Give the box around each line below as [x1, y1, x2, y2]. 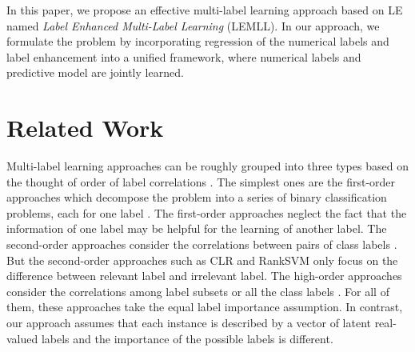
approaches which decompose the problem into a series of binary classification [6, 189, 387, 206]
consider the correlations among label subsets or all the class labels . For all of [6, 282, 389, 299]
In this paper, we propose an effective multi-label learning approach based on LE [6, 2, 403, 18]
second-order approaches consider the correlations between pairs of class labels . [6, 236, 397, 253]
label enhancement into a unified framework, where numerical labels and [6, 48, 361, 65]
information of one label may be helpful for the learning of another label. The [6, 220, 387, 237]
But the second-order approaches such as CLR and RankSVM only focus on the [6, 251, 398, 268]
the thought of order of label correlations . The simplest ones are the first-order [6, 173, 396, 190]
